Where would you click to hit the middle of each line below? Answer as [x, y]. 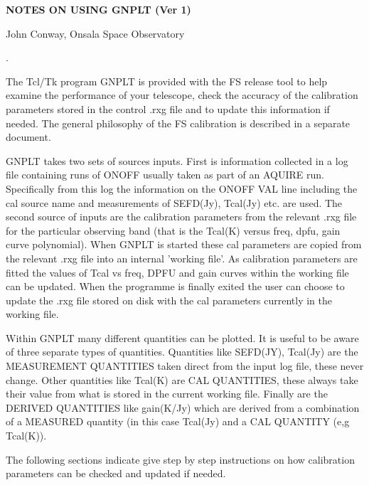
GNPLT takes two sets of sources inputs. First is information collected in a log [177, 160]
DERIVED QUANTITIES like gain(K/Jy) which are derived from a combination [183, 407]
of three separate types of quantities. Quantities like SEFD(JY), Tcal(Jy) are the [182, 352]
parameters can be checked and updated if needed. [116, 473]
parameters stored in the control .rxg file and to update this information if [168, 108]
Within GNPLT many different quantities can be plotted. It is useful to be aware [182, 337]
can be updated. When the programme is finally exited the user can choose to [175, 286]
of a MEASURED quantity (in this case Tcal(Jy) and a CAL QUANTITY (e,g [178, 421]
